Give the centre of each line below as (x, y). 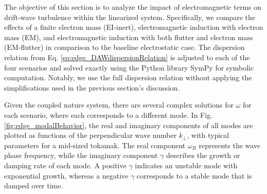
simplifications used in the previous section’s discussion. (92, 87)
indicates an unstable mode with (186, 165)
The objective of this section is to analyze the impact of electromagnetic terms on (133, 7)
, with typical (208, 135)
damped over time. (34, 186)
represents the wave (230, 145)
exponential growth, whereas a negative (66, 175)
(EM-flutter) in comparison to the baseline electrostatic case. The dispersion (124, 47)
